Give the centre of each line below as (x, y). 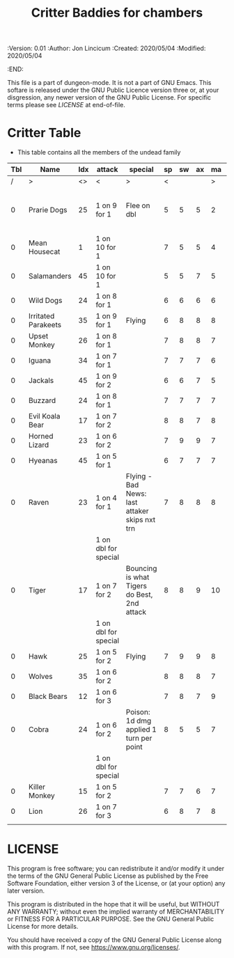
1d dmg (139, 721)
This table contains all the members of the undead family (99, 152)
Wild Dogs (46, 301)
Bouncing (141, 569)
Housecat (45, 252)
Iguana (40, 361)
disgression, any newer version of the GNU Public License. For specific (109, 97)
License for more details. (43, 927)
